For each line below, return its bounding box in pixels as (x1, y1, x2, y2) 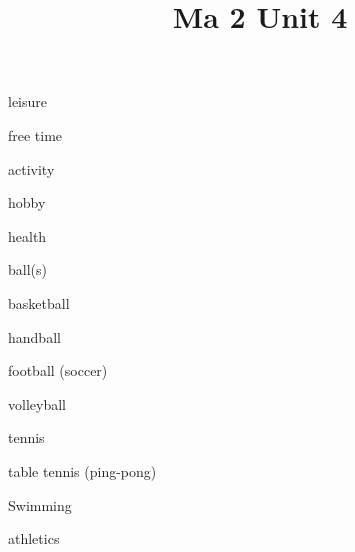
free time (8, 124, 63, 145)
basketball (8, 292, 70, 313)
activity (8, 158, 55, 179)
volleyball (8, 393, 66, 414)
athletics (8, 528, 60, 549)
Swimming (8, 494, 72, 515)
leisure (8, 91, 48, 112)
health (8, 225, 47, 246)
